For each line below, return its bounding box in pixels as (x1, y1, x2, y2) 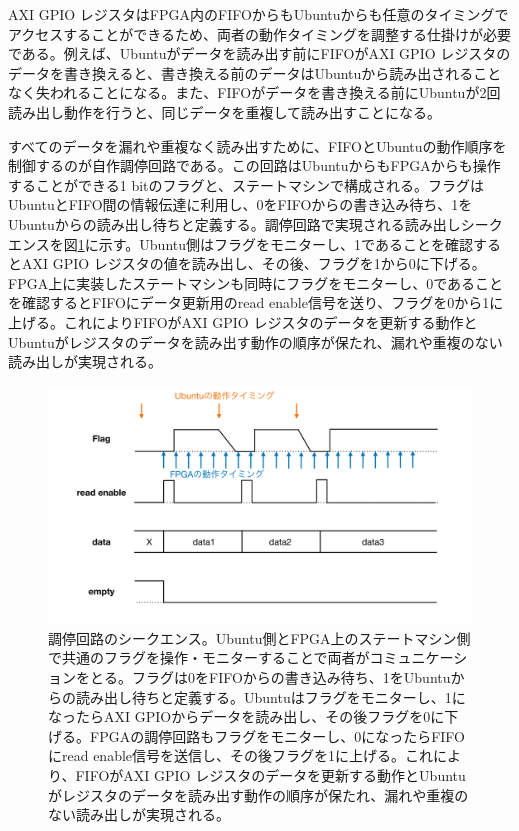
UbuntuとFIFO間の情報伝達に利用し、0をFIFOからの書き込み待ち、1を (8, 194, 473, 215)
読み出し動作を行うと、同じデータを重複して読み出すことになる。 (8, 101, 442, 122)
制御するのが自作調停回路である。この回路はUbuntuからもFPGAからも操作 (8, 155, 501, 176)
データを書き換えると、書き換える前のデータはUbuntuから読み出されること (8, 62, 502, 83)
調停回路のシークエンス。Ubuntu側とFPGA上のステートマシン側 (48, 627, 471, 648)
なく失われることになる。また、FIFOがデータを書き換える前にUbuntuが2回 (8, 82, 501, 103)
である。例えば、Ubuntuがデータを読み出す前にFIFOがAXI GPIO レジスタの (8, 43, 511, 64)
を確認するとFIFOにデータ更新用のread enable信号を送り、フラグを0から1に (8, 292, 504, 313)
